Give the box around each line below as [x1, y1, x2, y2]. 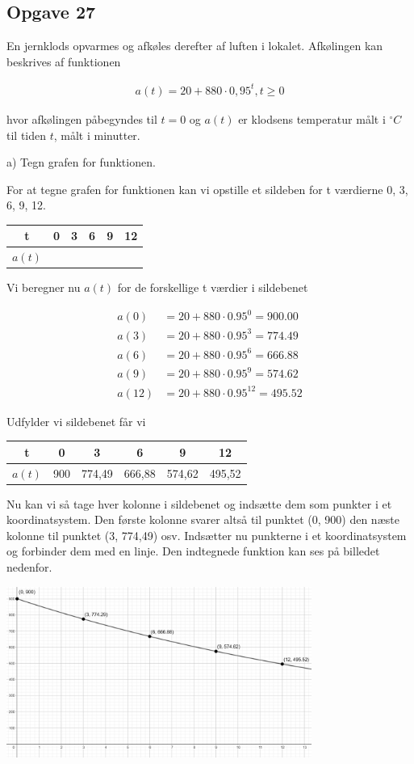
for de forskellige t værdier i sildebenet [117, 279, 308, 296]
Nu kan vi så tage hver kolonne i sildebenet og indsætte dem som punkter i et [6, 495, 392, 512]
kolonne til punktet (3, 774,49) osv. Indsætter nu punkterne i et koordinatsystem [6, 526, 407, 543]
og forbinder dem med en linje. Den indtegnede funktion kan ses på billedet [6, 542, 380, 559]
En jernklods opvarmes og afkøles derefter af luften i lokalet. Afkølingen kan [6, 37, 383, 54]
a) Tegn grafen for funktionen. [6, 154, 156, 171]
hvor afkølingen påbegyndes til [6, 110, 157, 127]
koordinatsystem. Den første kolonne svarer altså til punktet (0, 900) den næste [6, 511, 399, 528]
